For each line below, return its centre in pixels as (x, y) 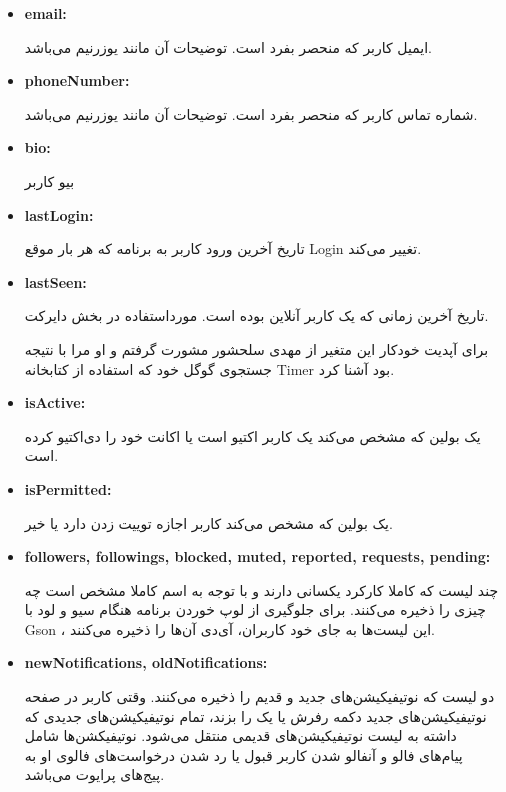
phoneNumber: (77, 80)
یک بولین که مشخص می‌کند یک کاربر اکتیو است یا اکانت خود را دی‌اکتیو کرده (252, 435)
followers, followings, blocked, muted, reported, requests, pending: (257, 556)
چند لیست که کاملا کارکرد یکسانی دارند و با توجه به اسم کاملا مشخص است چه (261, 589)
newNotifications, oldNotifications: (146, 662)
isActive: (55, 402)
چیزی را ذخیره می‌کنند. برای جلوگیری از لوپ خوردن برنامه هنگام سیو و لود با (255, 609)
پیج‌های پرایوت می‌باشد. (94, 774)
